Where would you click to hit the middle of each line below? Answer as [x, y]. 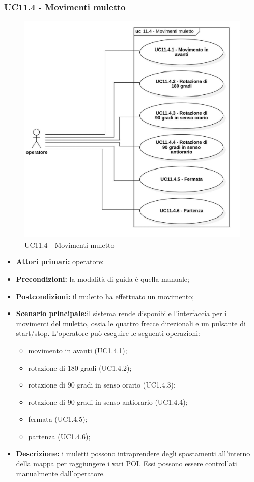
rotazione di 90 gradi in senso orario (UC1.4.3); [102, 385]
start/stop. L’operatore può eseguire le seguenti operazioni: [108, 333]
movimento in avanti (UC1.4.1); [78, 350]
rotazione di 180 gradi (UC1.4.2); [80, 367]
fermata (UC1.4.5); [58, 419]
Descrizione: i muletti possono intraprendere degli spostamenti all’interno [133, 453]
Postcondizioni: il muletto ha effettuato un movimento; [105, 296]
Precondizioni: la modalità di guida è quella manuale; [103, 279]
